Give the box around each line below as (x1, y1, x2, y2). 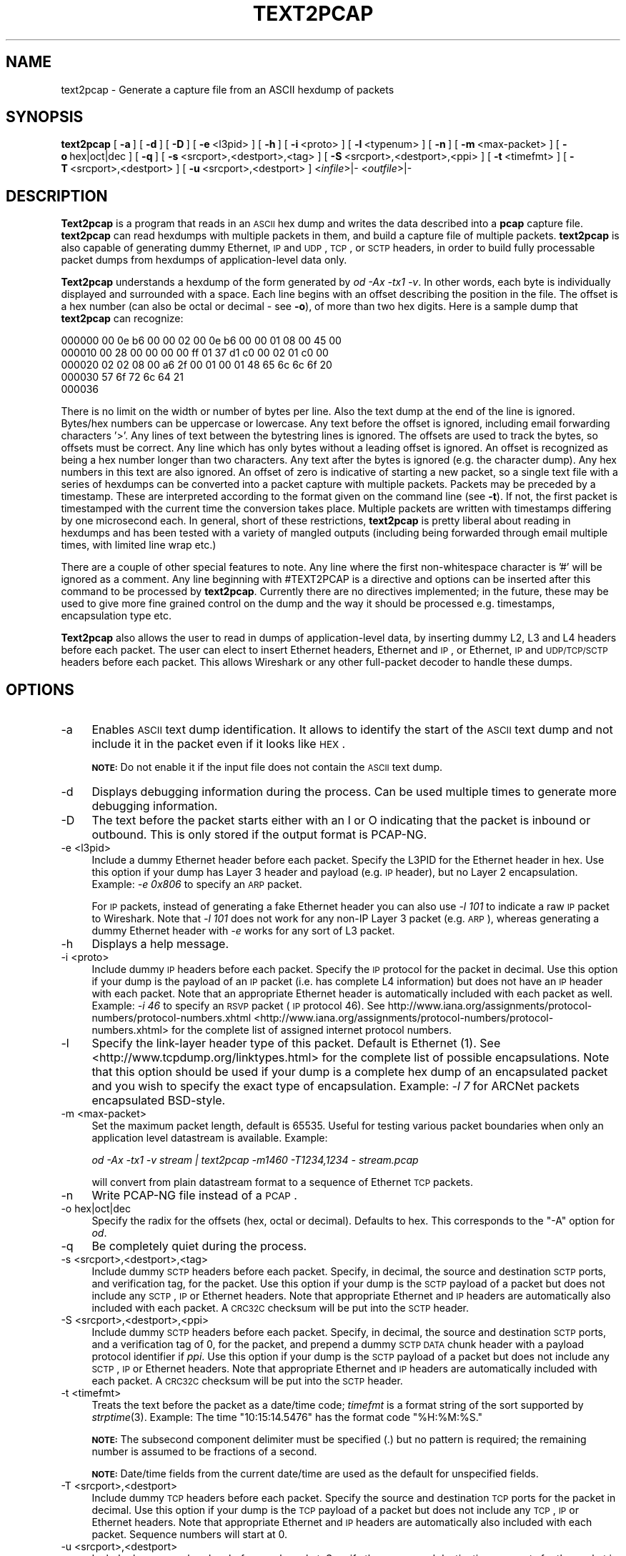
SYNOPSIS (6, 108, 84, 126)
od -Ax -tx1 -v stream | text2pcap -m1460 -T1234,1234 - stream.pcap (91, 1154, 419, 1167)
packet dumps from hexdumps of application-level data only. (61, 254, 347, 266)
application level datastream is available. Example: (91, 1132, 328, 1144)
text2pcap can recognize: (61, 312, 184, 325)
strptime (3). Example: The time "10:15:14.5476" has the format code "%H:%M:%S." (91, 1411, 483, 1424)
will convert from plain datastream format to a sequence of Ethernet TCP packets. (91, 1176, 473, 1189)
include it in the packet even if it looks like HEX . (91, 737, 346, 752)
